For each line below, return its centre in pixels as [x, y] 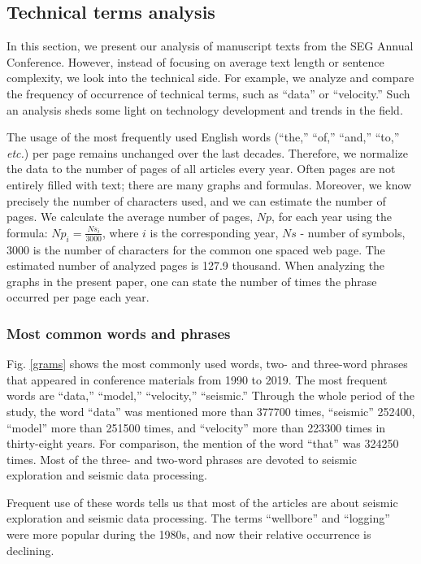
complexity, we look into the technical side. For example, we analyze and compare [210, 78]
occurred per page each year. [78, 297]
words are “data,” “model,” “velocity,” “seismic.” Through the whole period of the [211, 395]
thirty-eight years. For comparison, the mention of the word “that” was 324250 [203, 443]
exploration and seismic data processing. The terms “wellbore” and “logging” [198, 518]
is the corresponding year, [214, 232]
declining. [30, 550]
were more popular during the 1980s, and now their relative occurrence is [189, 534]
